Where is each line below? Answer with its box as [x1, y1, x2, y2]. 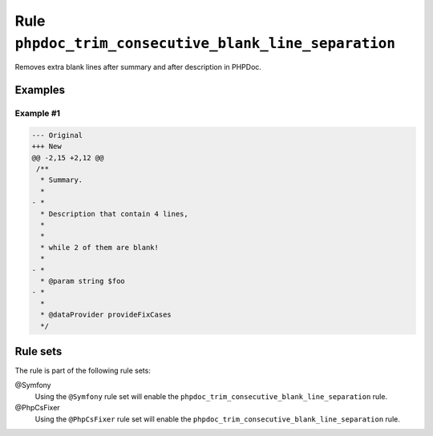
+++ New [31, 142, 62, 151]
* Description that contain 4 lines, [40, 209, 188, 218]
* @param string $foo [40, 277, 126, 285]
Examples [14, 83, 66, 97]
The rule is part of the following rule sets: [14, 365, 152, 376]
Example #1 [14, 108, 60, 119]
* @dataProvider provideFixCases [40, 310, 172, 320]
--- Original [31, 131, 83, 139]
